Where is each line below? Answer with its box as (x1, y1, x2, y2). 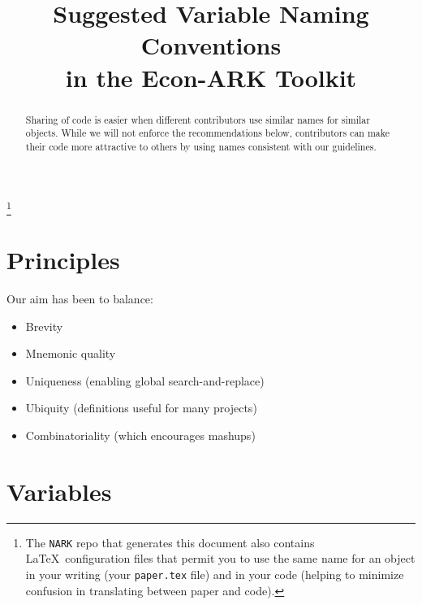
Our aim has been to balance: (6, 289, 153, 307)
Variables (6, 474, 112, 507)
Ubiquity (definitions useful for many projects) (25, 399, 257, 416)
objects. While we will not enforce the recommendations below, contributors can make (25, 126, 390, 140)
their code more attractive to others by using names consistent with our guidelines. (25, 139, 377, 153)
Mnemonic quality (25, 345, 116, 362)
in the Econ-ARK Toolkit (65, 60, 357, 94)
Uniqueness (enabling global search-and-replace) (25, 372, 265, 389)
